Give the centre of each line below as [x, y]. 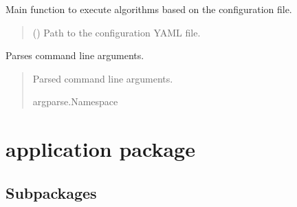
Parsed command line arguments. [103, 78]
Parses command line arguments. [75, 55]
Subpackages [51, 192]
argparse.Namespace [75, 101]
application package [100, 149]
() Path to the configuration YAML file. [117, 32]
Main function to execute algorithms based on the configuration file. [149, 9]
